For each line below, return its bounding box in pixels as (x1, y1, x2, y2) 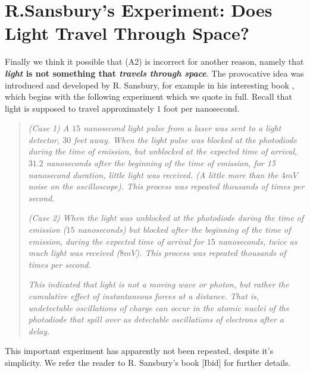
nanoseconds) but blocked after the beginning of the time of (77, 223, 291, 236)
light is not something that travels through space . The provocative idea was (5, 67, 304, 79)
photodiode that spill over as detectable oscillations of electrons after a (28, 313, 284, 325)
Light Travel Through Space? (5, 21, 249, 45)
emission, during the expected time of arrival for (28, 235, 204, 247)
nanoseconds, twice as (218, 235, 298, 247)
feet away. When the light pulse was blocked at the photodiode (74, 133, 297, 146)
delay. (28, 324, 50, 337)
